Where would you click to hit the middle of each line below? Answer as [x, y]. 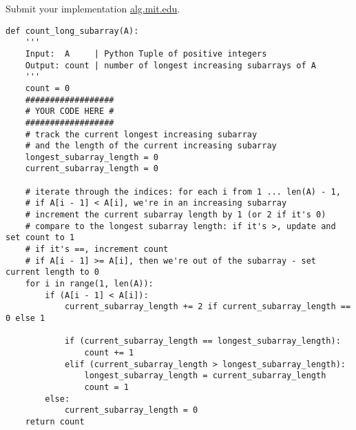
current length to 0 [53, 272]
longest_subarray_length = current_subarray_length [205, 376]
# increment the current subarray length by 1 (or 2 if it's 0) [176, 215]
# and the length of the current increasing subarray [151, 146]
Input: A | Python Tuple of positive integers [146, 53]
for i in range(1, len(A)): [89, 284]
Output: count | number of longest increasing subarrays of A [171, 65]
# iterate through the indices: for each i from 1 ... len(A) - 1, [183, 192]
